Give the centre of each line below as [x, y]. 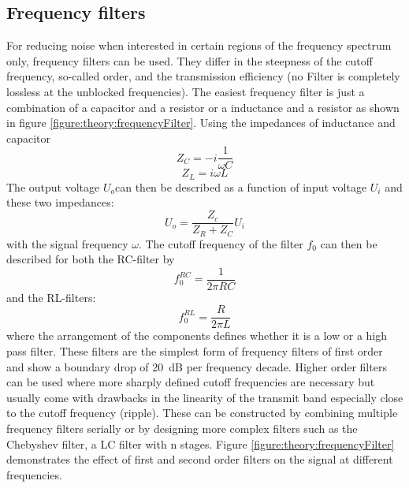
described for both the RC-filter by [91, 259]
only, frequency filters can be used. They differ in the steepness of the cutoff [190, 60]
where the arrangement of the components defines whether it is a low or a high [197, 335]
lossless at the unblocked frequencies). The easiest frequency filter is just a [186, 91]
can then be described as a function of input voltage [241, 186]
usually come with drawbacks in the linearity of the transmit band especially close [205, 397]
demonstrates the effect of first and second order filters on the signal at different [200, 459]
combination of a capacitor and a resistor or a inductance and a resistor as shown [203, 107]
